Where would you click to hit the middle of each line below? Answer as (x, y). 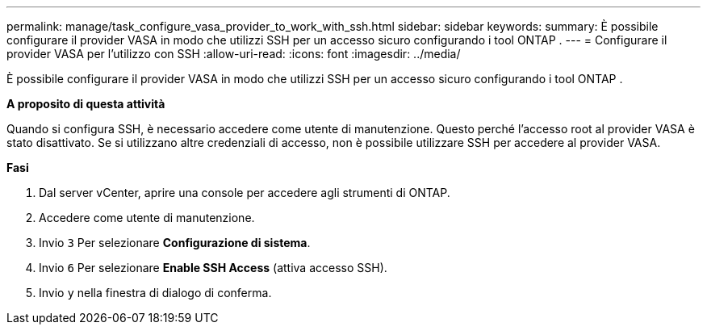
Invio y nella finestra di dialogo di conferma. (155, 293)
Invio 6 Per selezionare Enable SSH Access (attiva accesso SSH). (213, 268)
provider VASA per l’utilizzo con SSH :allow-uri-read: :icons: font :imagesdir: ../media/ (234, 54)
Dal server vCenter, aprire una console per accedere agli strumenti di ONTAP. (245, 193)
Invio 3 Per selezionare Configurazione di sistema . (175, 243)
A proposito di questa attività (86, 104)
